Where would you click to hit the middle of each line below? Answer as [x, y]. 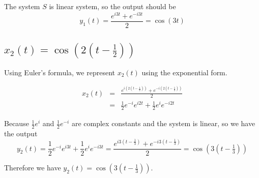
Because [17, 123]
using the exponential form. [184, 72]
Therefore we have [33, 168]
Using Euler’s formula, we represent [60, 72]
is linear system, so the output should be [112, 6]
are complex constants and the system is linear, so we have [163, 123]
